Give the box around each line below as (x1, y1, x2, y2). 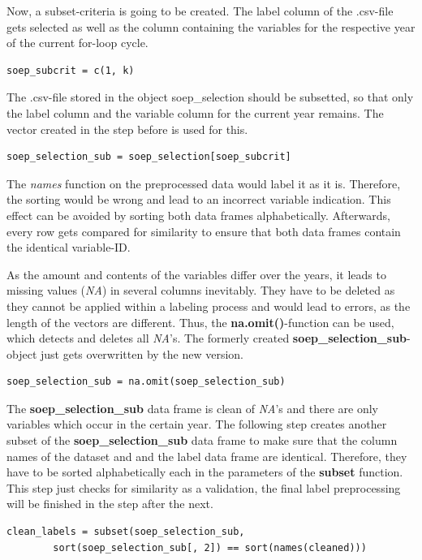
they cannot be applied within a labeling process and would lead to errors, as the (6, 297, 411, 314)
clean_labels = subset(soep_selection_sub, (6, 526, 245, 538)
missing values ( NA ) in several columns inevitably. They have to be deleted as (6, 282, 395, 299)
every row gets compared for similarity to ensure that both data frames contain (6, 222, 401, 239)
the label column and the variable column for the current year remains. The (6, 104, 384, 121)
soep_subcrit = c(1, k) (6, 64, 135, 76)
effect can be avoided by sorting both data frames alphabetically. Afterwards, (6, 206, 390, 223)
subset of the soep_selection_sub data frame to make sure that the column (6, 432, 398, 449)
